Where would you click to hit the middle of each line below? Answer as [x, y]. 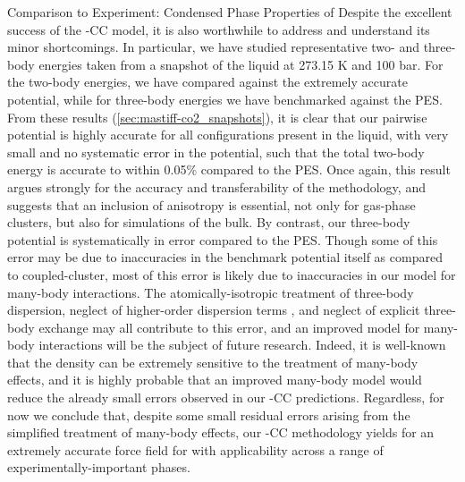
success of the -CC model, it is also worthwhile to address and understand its [219, 29]
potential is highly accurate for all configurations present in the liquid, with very [228, 135]
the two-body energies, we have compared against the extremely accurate [207, 82]
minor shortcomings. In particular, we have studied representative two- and [213, 47]
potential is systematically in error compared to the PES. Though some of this [223, 239]
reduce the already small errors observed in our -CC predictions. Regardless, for [226, 397]
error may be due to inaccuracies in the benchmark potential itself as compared [225, 257]
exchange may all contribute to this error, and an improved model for [229, 327]
